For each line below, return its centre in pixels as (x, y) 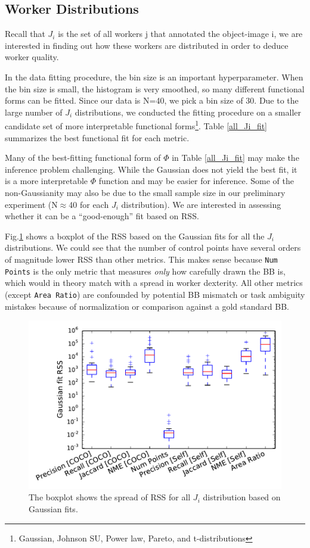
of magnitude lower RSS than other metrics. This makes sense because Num (141, 259)
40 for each (89, 204)
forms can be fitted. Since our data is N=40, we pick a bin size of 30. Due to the (152, 100)
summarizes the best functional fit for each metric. (97, 137)
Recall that (25, 34)
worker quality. (32, 57)
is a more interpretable (46, 181)
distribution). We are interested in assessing (201, 204)
